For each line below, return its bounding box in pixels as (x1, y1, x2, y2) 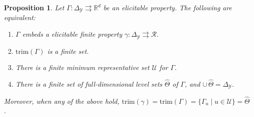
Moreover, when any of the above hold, (4, 95, 120, 106)
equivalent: (4, 12, 36, 23)
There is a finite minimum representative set (15, 62, 150, 72)
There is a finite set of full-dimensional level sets (15, 78, 162, 89)
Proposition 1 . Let (4, 2, 64, 12)
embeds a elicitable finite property (22, 29, 123, 39)
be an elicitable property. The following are (103, 2, 232, 12)
